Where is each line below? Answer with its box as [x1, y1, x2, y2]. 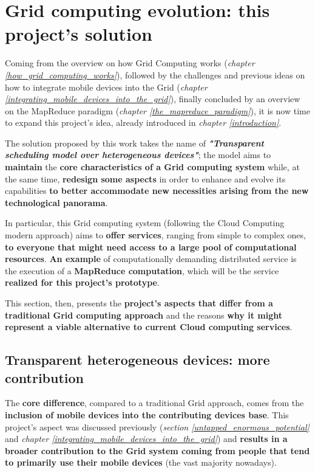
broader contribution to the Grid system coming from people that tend [5, 444, 310, 457]
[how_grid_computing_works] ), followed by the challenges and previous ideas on [5, 68, 305, 81]
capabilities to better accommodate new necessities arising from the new [5, 184, 309, 197]
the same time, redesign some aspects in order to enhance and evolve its [5, 172, 286, 185]
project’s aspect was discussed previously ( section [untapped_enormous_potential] [5, 420, 310, 433]
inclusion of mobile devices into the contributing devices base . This [5, 408, 289, 421]
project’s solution [5, 21, 153, 46]
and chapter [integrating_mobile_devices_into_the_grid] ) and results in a [5, 432, 288, 445]
